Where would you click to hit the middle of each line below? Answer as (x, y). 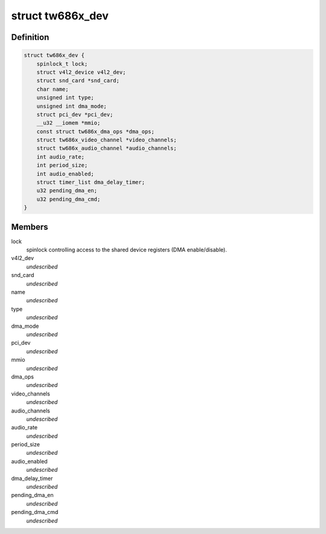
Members (30, 227)
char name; (53, 89)
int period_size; (62, 165)
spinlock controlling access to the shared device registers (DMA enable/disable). (127, 250)
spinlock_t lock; (62, 64)
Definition (30, 37)
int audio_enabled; (66, 174)
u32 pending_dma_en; (67, 191)
